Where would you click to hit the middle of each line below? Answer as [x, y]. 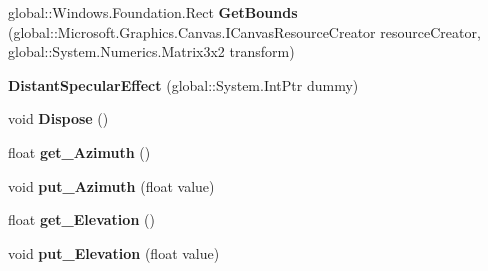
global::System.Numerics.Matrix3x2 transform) [151, 51]
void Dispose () [58, 118]
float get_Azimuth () [79, 151]
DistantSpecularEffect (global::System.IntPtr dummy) [183, 84]
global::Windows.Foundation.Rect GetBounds [153, 12]
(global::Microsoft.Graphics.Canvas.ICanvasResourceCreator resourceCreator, [244, 31]
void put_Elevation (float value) [114, 252]
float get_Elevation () [81, 219]
